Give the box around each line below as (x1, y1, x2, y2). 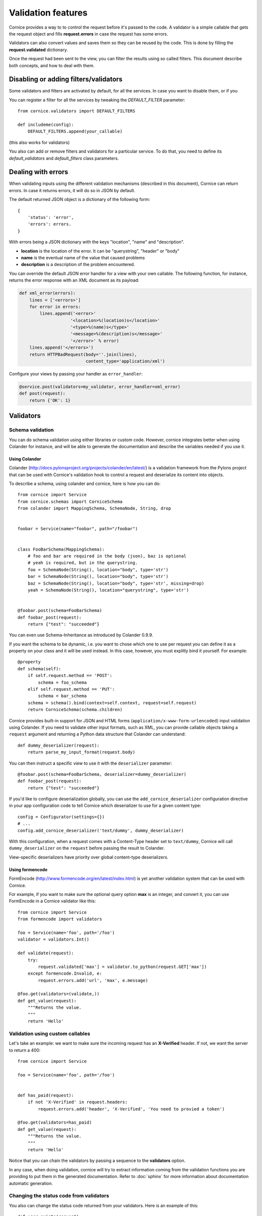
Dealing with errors (9, 168, 68, 176)
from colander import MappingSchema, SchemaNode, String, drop (17, 506, 171, 511)
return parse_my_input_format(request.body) (27, 750, 135, 755)
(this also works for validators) (9, 139, 70, 145)
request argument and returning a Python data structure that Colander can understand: (9, 731, 186, 737)
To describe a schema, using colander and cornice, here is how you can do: (9, 481, 161, 486)
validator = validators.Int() (17, 937, 90, 942)
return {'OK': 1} (29, 397, 71, 403)
